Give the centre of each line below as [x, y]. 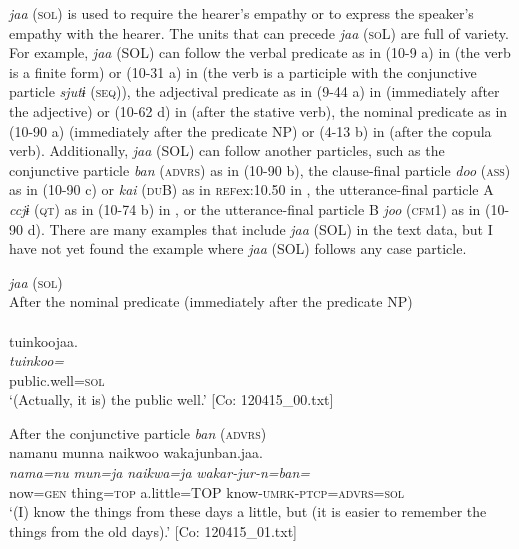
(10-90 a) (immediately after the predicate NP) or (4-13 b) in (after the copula [250, 130]
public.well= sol [57, 379]
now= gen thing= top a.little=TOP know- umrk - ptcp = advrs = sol [207, 491]
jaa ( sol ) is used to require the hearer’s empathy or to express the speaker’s [241, 13]
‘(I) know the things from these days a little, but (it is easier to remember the [248, 511]
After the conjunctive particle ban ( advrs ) [138, 432]
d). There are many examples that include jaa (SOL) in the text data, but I [260, 228]
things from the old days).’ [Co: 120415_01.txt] [153, 530]
